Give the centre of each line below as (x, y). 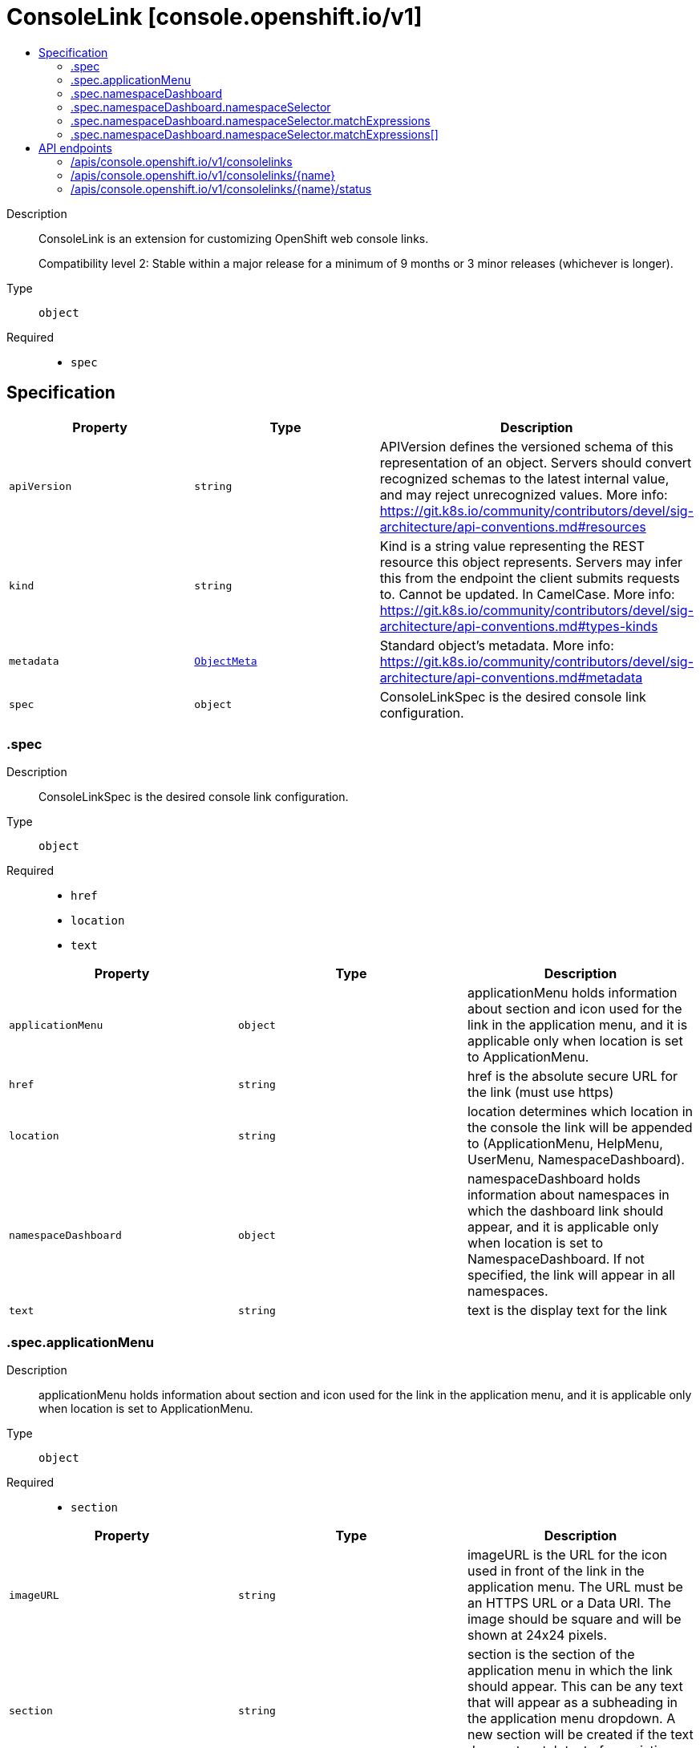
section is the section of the (551, 1655)
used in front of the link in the (556, 1571)
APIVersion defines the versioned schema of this (526, 446)
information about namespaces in (568, 1195)
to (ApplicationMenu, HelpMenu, (565, 1144)
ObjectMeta (226, 662)
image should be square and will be (574, 1619)
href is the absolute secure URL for (573, 1076)
